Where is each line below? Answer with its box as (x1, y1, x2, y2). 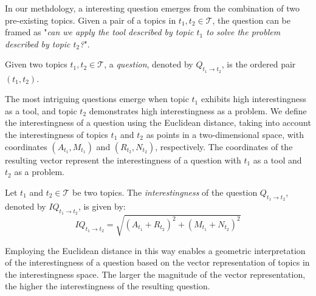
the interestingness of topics (5, 128, 108, 140)
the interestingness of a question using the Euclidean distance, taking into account (5, 116, 311, 129)
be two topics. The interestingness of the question (72, 185, 258, 198)
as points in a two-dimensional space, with (146, 128, 304, 140)
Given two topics (5, 58, 67, 71)
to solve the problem (206, 26, 281, 38)
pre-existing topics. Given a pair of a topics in (5, 13, 176, 26)
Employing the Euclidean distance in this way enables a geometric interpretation (5, 244, 306, 256)
